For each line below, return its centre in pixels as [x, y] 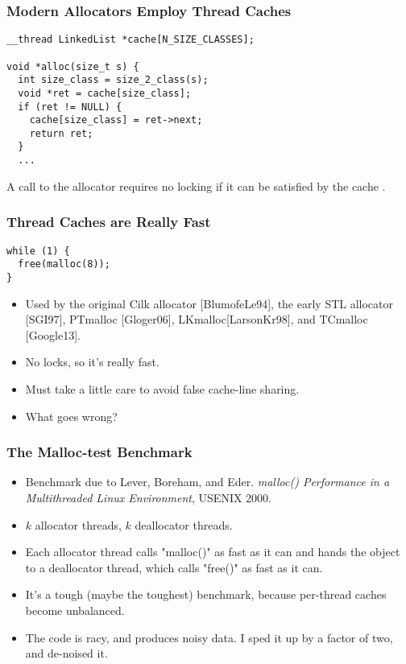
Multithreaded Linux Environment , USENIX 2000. [149, 497]
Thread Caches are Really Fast [109, 222]
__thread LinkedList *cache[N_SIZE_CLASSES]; [130, 40]
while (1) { [38, 251]
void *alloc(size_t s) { [73, 66]
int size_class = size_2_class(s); [113, 80]
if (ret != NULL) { [70, 107]
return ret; [61, 133]
